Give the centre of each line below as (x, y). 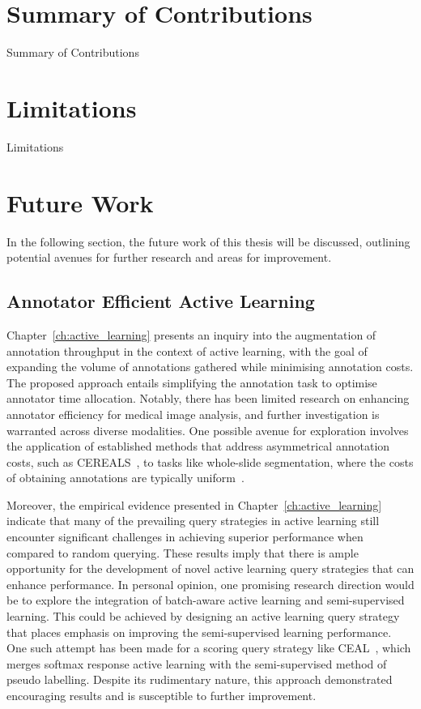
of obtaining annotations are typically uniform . (125, 478)
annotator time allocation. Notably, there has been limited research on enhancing (208, 398)
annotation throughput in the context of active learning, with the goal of (187, 350)
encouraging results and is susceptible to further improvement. (162, 696)
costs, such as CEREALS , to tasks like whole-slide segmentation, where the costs (210, 461)
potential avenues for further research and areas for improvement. (169, 257)
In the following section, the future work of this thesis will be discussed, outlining (208, 241)
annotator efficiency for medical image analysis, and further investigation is (193, 414)
